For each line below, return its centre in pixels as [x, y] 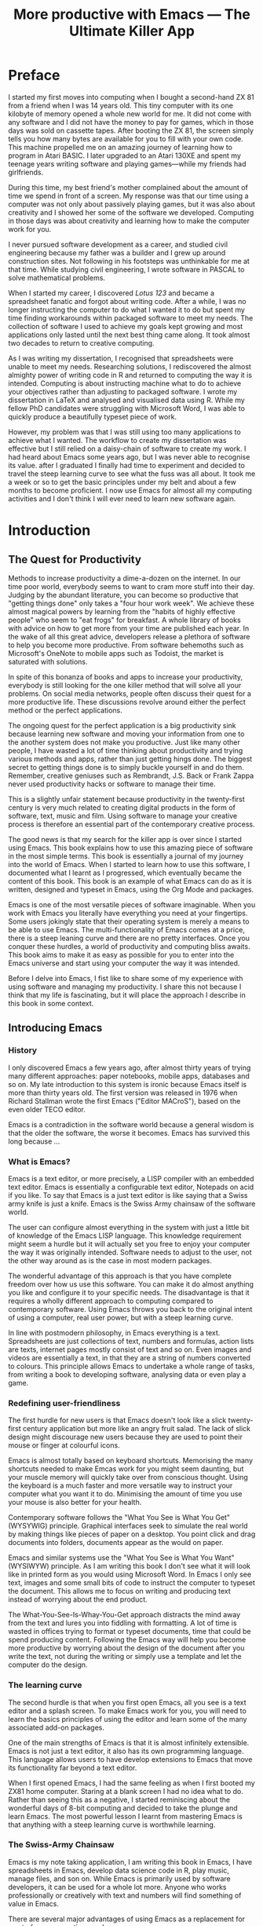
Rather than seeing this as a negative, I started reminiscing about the [119, 1800]
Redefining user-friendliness [64, 1403]
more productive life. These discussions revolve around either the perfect [127, 701]
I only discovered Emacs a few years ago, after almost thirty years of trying [130, 1067]
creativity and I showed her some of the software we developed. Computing [131, 212]
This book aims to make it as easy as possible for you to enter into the [121, 954]
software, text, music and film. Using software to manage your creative [123, 815]
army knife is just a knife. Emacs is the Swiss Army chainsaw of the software [132, 1203]
